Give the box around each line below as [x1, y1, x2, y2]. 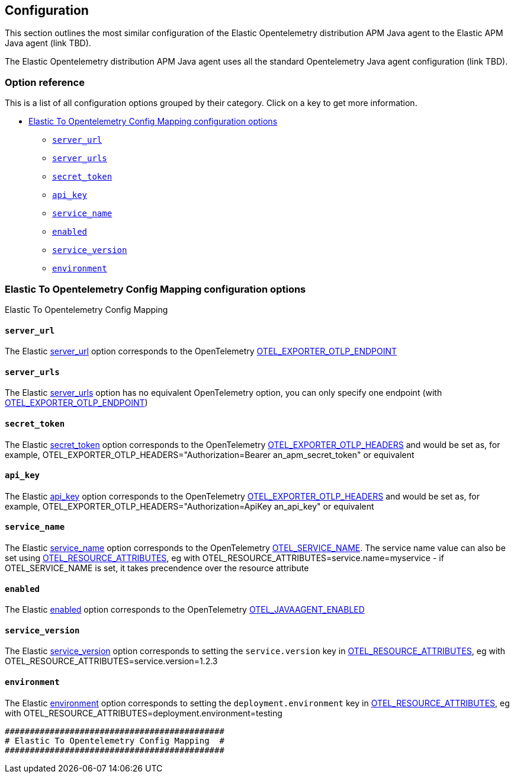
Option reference [5, 76, 85, 88]
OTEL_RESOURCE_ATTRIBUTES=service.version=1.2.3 [5, 656, 218, 667]
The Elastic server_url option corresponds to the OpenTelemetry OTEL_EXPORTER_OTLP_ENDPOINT [5, 346, 397, 357]
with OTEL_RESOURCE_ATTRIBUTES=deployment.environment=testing [5, 707, 282, 718]
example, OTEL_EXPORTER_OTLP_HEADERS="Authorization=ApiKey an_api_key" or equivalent [5, 501, 374, 511]
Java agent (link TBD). [5, 38, 91, 49]
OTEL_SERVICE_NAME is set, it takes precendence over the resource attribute [5, 563, 309, 574]
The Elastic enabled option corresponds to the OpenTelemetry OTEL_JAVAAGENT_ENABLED [5, 604, 365, 615]
